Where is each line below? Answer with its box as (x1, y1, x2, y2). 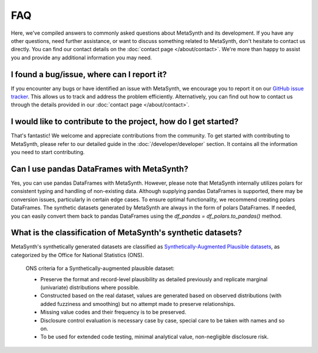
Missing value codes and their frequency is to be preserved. (40, 309, 187, 316)
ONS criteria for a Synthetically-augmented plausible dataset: (25, 265, 175, 272)
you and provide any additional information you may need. (11, 54, 153, 61)
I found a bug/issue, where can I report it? (11, 69, 167, 79)
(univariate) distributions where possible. (40, 284, 140, 291)
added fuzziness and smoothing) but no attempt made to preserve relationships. (40, 300, 236, 307)
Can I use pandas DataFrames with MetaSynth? (11, 164, 188, 174)
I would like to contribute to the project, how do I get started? (11, 116, 238, 126)
